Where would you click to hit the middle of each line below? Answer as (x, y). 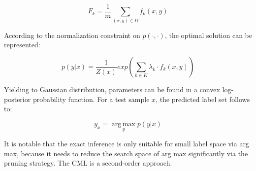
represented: (22, 45)
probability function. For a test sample (91, 99)
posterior (17, 99)
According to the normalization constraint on (72, 35)
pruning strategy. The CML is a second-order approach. (88, 163)
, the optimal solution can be (208, 35)
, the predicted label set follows (203, 99)
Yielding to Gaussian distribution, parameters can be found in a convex (112, 89)
